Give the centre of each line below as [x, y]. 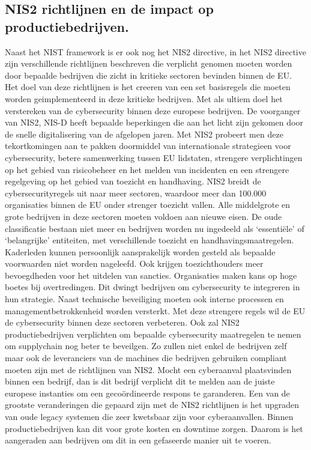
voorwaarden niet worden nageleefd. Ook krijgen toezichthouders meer [134, 263]
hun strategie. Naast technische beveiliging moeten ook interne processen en [144, 299]
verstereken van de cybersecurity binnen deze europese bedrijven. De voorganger [153, 110]
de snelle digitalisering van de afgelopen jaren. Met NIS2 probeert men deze [144, 134]
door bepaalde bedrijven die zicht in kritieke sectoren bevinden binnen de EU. [149, 75]
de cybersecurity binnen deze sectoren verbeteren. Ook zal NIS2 [122, 322]
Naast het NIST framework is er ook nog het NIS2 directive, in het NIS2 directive [155, 51]
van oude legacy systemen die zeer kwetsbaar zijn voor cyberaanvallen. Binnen [149, 416]
